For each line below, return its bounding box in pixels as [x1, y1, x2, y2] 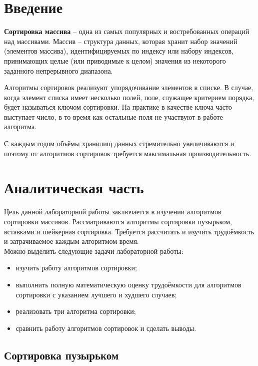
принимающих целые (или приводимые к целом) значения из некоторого [4, 55, 226, 66]
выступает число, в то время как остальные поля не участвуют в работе [4, 111, 223, 122]
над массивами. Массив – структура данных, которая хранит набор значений [4, 36, 237, 46]
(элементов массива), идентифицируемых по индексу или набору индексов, [4, 46, 234, 56]
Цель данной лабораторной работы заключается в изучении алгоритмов [4, 206, 221, 217]
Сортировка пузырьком [4, 347, 119, 362]
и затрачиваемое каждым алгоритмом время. [4, 236, 139, 246]
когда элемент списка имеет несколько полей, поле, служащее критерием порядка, [4, 92, 254, 102]
